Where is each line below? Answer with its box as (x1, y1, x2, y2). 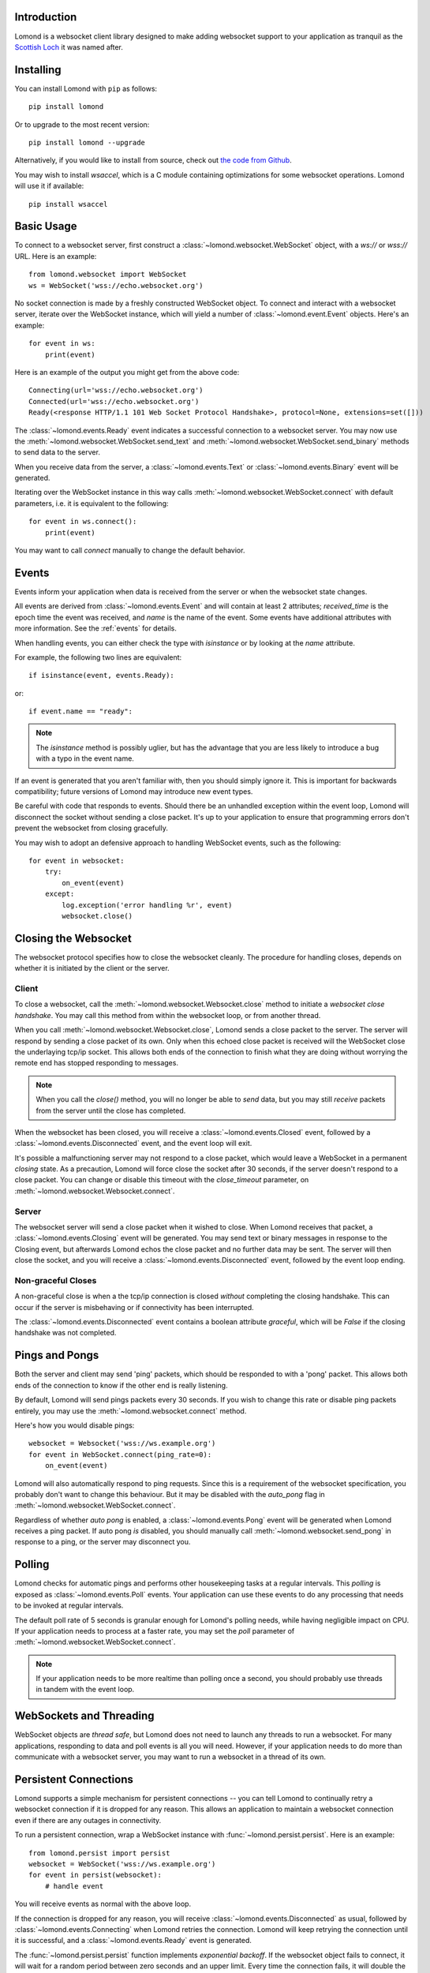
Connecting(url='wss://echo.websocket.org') (28, 386, 204, 395)
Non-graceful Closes (14, 1275, 97, 1286)
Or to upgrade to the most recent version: (14, 119, 150, 129)
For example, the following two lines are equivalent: (14, 652, 182, 662)
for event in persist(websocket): (28, 1870, 162, 1880)
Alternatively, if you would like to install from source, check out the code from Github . (14, 155, 292, 165)
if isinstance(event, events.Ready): (28, 671, 175, 680)
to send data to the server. (14, 447, 100, 457)
